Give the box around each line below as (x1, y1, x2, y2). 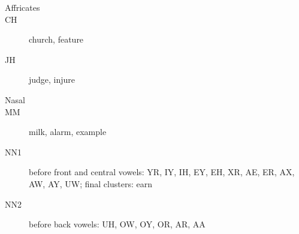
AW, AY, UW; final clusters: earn (29, 177, 152, 190)
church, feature (29, 33, 84, 46)
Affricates (5, 1, 40, 13)
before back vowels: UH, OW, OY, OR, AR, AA (29, 218, 206, 230)
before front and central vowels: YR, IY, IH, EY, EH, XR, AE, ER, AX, (29, 166, 295, 178)
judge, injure (29, 73, 75, 86)
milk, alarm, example (29, 125, 107, 138)
